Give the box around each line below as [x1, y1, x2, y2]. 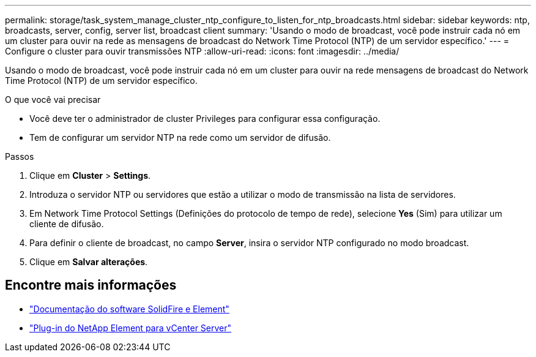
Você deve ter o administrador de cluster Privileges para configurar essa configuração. [29, 113, 381, 124]
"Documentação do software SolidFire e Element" [29, 303, 229, 314]
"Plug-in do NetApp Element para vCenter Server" [29, 322, 232, 333]
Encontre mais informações [5, 277, 177, 293]
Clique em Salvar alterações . [29, 257, 148, 267]
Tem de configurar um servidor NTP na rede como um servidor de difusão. [29, 132, 331, 143]
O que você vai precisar [5, 94, 101, 105]
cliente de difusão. [29, 219, 104, 229]
